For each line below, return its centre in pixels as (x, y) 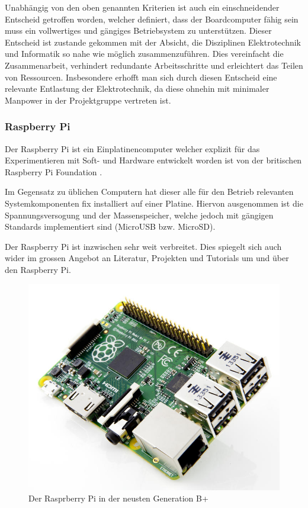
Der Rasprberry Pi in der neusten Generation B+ (118, 498)
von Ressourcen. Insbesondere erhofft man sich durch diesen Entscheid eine (141, 77)
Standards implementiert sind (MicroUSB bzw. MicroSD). (110, 226)
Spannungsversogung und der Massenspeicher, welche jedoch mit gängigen (139, 215)
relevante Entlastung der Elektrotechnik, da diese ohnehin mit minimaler (137, 89)
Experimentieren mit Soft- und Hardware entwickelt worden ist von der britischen (153, 160)
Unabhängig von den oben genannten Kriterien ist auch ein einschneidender (142, 7)
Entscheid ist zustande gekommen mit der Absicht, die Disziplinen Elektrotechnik (153, 42)
